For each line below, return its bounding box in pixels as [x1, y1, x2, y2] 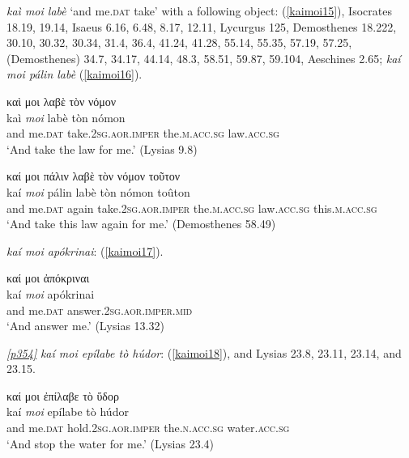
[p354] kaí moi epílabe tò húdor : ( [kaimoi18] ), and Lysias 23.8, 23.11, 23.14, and [6, 344, 402, 361]
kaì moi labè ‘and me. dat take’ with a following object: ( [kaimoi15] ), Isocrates [6, 2, 392, 19]
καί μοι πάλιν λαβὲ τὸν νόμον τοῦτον [6, 168, 181, 184]
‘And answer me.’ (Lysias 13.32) [6, 317, 164, 334]
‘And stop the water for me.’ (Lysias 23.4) [6, 435, 214, 452]
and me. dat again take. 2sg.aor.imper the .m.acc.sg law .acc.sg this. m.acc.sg [6, 199, 377, 216]
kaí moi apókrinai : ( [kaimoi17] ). [6, 242, 164, 259]
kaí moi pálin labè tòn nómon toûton [6, 183, 190, 200]
